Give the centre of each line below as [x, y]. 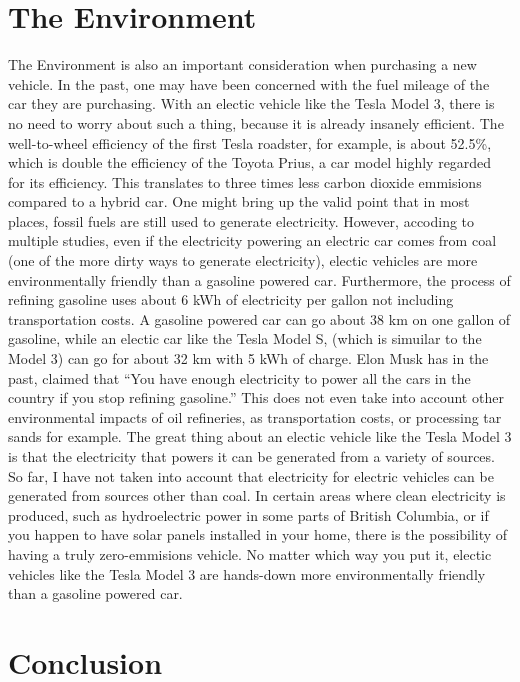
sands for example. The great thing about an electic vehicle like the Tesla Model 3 [260, 436]
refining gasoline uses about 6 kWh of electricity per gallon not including [231, 299]
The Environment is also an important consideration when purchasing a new [242, 64]
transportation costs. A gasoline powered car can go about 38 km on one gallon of [259, 318]
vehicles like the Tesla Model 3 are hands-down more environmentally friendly [247, 573]
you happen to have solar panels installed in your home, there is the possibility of [258, 534]
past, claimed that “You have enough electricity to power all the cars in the [239, 377]
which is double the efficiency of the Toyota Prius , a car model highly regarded [250, 162]
